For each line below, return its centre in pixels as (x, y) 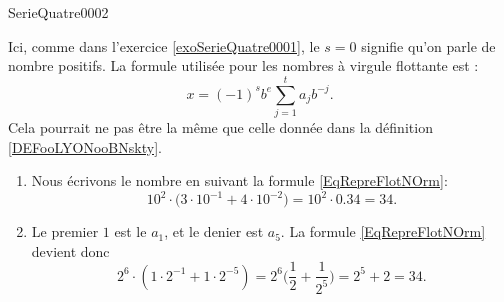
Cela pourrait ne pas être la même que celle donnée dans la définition (220, 126)
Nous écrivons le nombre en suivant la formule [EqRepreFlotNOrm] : (239, 180)
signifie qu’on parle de (428, 45)
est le (130, 231)
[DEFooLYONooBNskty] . (85, 146)
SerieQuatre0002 (58, 12)
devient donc (70, 250)
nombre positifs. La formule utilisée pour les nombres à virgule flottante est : (243, 65)
